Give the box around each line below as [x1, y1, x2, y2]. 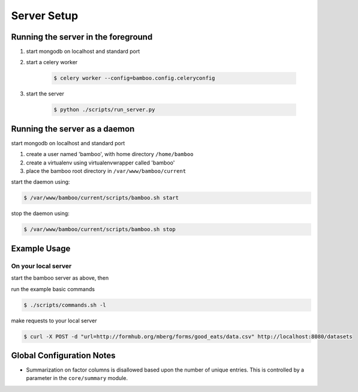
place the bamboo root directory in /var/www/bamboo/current [26, 167, 186, 175]
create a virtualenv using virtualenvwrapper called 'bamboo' [26, 159, 175, 166]
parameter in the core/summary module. [26, 375, 128, 382]
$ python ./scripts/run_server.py [53, 106, 155, 113]
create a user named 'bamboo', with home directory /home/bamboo [26, 151, 194, 158]
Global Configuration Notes [11, 350, 116, 360]
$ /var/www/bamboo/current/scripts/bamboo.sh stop [23, 226, 176, 233]
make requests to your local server [11, 317, 97, 324]
